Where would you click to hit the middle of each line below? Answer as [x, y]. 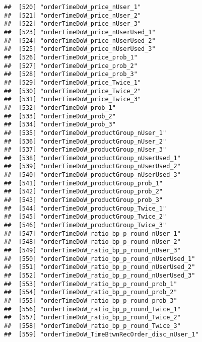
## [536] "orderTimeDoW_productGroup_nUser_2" [85, 141]
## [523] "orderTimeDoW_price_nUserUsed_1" [80, 32]
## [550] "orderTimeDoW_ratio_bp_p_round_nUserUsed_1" [100, 259]
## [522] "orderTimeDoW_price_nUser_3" [73, 24]
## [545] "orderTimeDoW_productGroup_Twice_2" [85, 217]
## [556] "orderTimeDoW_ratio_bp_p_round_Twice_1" [92, 309]
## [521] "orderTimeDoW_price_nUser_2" [73, 15]
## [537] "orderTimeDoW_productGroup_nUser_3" [85, 150]
